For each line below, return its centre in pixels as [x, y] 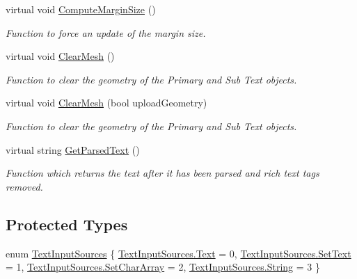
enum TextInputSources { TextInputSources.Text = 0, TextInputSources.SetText [178, 253]
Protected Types [67, 224]
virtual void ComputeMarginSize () [81, 9]
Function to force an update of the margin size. [106, 32]
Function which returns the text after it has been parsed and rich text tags [162, 173]
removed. [24, 186]
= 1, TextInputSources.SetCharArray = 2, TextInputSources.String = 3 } [163, 267]
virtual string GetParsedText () [73, 149]
